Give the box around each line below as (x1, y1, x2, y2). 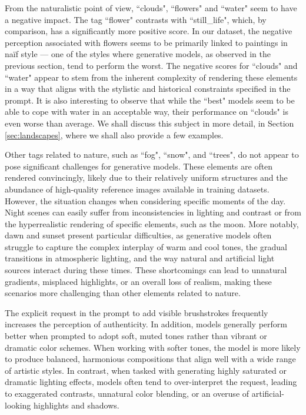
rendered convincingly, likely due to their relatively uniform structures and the (5, 171, 288, 184)
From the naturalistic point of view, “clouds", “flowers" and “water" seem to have (5, 2, 297, 14)
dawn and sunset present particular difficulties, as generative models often (5, 229, 272, 241)
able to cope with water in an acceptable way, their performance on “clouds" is (5, 105, 288, 118)
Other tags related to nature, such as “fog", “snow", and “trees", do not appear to (5, 148, 299, 161)
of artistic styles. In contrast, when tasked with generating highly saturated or (5, 364, 287, 376)
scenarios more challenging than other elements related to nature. (5, 287, 241, 299)
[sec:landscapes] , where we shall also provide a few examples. (5, 128, 224, 141)
